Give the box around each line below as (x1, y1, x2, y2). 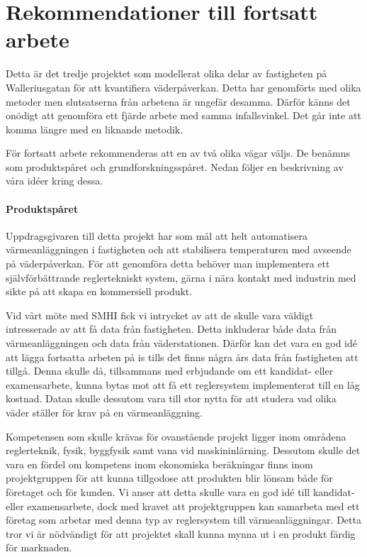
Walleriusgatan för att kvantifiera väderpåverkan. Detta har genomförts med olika (6, 79, 361, 94)
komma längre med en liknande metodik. (6, 121, 183, 136)
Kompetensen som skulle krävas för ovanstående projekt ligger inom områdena (6, 429, 346, 443)
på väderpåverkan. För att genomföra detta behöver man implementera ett (6, 256, 330, 271)
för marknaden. (6, 540, 72, 555)
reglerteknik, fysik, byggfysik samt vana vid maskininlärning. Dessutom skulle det (6, 443, 361, 458)
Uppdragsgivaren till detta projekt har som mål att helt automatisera (6, 228, 307, 243)
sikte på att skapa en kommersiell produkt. (6, 284, 193, 299)
